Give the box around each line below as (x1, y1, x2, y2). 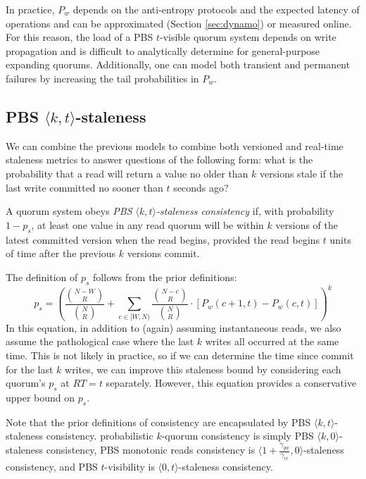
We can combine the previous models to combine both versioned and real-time (6, 138, 343, 153)
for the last (6, 361, 53, 376)
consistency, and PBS (6, 459, 98, 473)
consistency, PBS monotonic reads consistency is (46, 442, 255, 457)
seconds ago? (173, 180, 229, 194)
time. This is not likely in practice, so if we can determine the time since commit (6, 347, 354, 362)
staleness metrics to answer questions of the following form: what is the (6, 152, 313, 167)
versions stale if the (260, 166, 343, 180)
